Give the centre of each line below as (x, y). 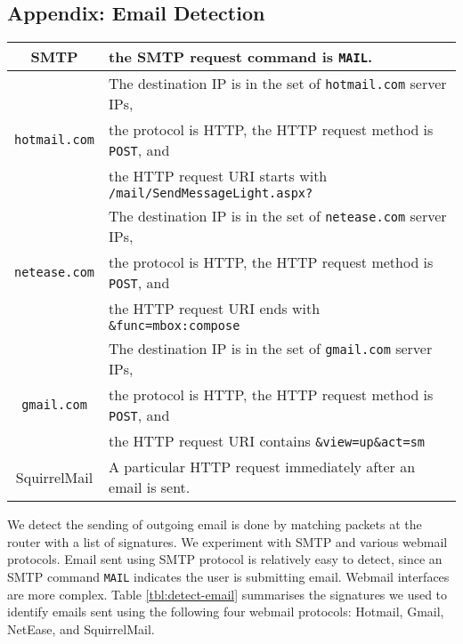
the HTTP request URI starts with (218, 176)
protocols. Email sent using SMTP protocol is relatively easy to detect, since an (225, 559)
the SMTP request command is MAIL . (241, 57)
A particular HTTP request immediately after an (262, 467)
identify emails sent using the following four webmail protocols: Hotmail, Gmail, (226, 612)
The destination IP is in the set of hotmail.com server (278, 84)
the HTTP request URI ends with (215, 309)
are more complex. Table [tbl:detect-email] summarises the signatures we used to (227, 594)
